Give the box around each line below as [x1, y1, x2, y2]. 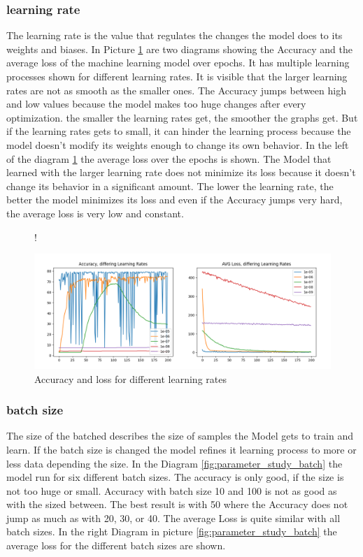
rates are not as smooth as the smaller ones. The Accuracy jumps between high [6, 82, 346, 97]
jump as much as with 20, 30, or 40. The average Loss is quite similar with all [6, 510, 341, 525]
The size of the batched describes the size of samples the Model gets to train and [6, 428, 353, 443]
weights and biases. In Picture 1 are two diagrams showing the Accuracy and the [6, 41, 353, 56]
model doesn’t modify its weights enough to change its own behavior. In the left [6, 137, 349, 152]
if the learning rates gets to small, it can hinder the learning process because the [6, 124, 351, 138]
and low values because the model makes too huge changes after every [6, 96, 306, 111]
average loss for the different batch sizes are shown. [6, 538, 226, 553]
